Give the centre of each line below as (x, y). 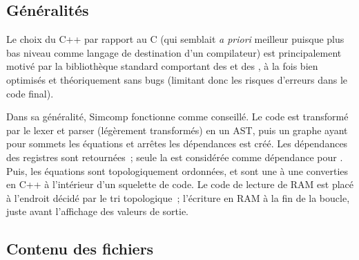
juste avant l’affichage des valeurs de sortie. (98, 211)
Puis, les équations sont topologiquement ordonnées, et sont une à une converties (177, 170)
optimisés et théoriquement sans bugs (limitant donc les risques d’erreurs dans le (177, 79)
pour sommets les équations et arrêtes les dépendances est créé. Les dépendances (177, 143)
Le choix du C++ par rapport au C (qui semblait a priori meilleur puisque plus (175, 39)
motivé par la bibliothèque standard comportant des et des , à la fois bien (162, 66)
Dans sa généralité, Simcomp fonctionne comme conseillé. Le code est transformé (177, 117)
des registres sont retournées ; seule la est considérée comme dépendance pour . (175, 157)
